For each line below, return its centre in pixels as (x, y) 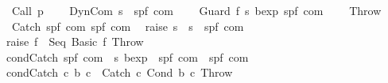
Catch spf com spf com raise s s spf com (128, 26)
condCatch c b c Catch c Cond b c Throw (119, 72)
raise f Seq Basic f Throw (75, 41)
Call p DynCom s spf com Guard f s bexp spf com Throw (196, 10)
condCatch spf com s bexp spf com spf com (127, 57)
